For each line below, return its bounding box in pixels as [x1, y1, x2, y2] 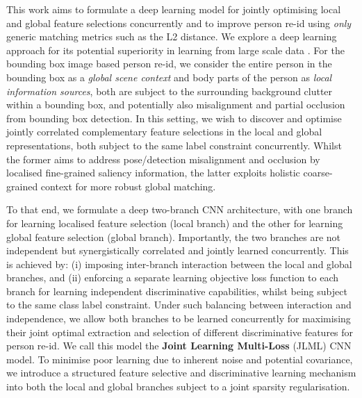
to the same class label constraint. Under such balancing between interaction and [6, 297, 352, 312]
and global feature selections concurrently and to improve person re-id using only [6, 15, 352, 30]
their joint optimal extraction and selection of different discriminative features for [6, 324, 354, 339]
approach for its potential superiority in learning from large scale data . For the [6, 42, 345, 57]
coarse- [303, 165, 333, 180]
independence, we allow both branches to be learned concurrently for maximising [6, 311, 351, 326]
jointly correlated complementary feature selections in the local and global [6, 124, 322, 139]
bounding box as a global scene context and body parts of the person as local [6, 69, 332, 84]
